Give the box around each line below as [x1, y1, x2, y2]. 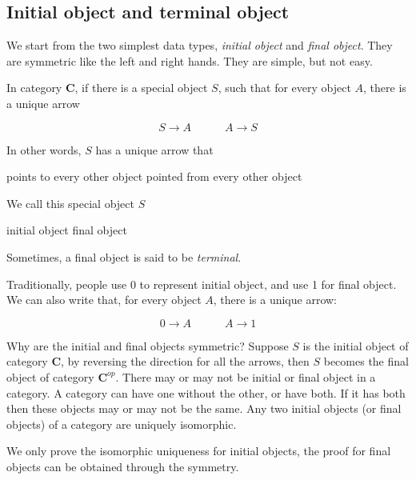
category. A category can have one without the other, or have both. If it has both [6, 384, 406, 401]
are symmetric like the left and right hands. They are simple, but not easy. [6, 52, 373, 69]
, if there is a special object [74, 79, 208, 96]
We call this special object [6, 194, 134, 211]
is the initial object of [302, 337, 409, 354]
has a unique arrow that [95, 141, 214, 158]
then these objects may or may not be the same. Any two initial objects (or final [6, 400, 402, 417]
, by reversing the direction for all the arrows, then [61, 353, 310, 370]
